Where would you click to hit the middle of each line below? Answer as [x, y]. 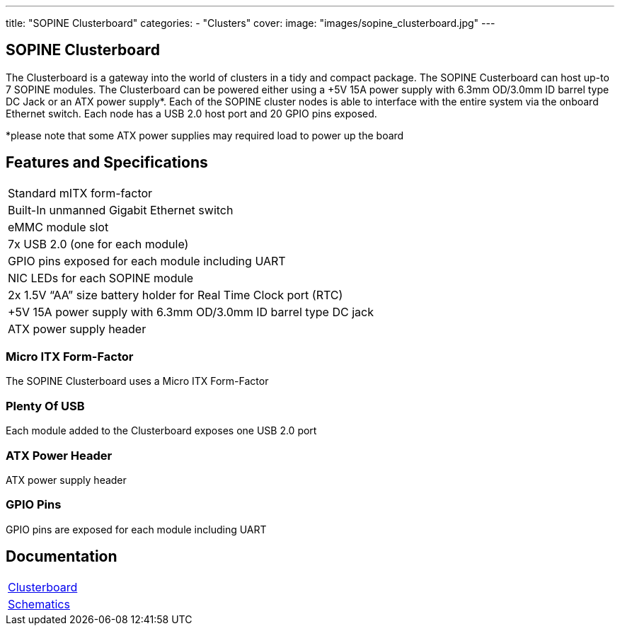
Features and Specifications [107, 163]
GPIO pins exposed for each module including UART [147, 261]
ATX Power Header [59, 455]
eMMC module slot [58, 227]
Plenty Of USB [45, 406]
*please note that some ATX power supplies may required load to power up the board [205, 135]
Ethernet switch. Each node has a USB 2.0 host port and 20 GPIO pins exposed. [191, 113]
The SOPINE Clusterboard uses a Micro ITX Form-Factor [137, 381]
